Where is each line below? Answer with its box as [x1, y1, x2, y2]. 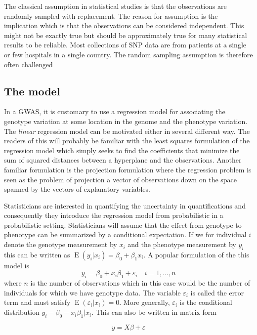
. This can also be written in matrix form [91, 307, 216, 317]
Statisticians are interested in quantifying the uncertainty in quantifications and [4, 200, 246, 210]
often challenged [4, 59, 53, 69]
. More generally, [119, 297, 170, 307]
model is [4, 260, 30, 270]
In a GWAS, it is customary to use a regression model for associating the [4, 106, 225, 117]
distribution [4, 307, 40, 317]
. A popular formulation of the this [143, 249, 250, 259]
